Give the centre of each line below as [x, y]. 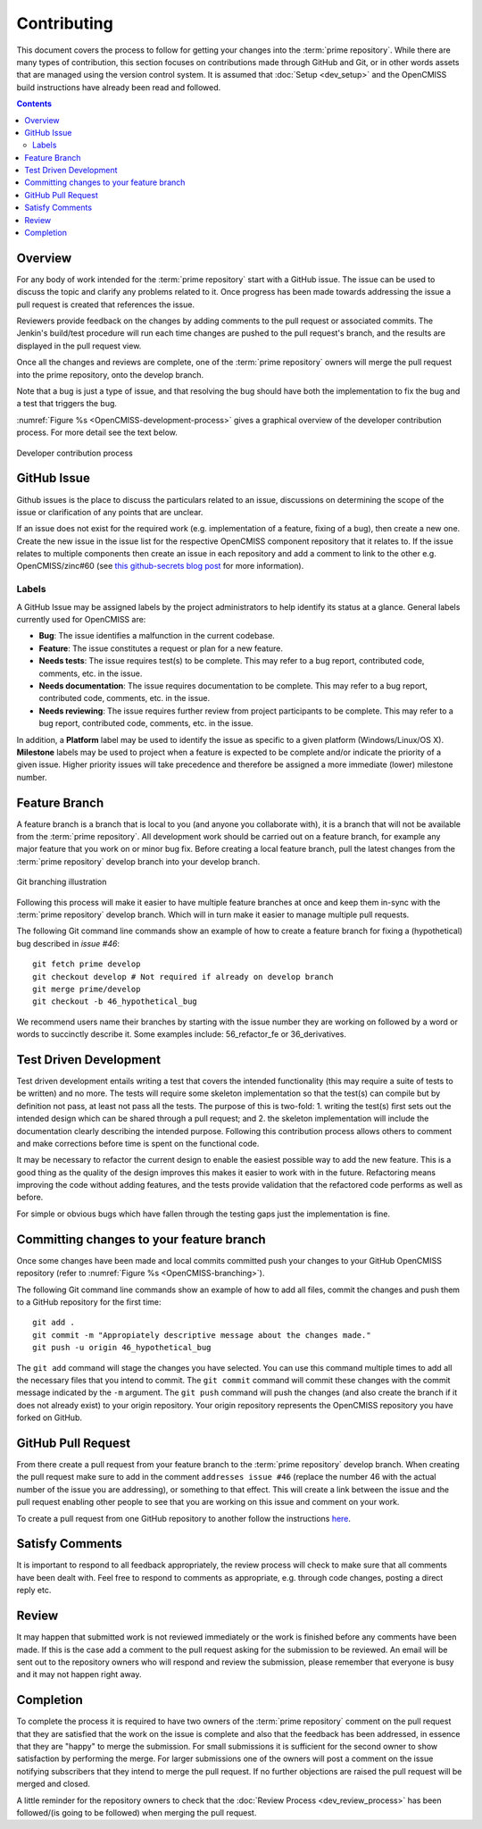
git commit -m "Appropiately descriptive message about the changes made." [202, 1335]
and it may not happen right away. [79, 1674]
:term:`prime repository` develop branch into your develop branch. [138, 861]
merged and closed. [54, 1784]
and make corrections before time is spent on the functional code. [138, 1143]
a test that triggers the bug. [67, 404]
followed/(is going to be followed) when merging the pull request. [137, 1812]
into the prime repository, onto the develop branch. [110, 374]
